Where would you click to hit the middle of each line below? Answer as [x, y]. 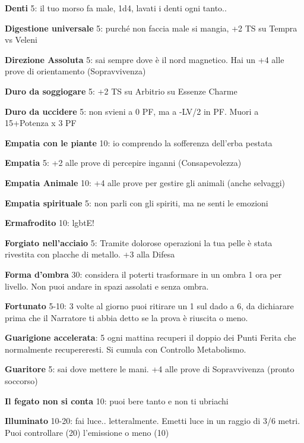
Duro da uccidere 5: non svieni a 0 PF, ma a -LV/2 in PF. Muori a [132, 111]
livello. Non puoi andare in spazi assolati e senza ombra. [107, 286]
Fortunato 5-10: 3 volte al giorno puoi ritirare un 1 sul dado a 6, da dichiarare [149, 306]
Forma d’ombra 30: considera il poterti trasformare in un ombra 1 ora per [143, 274]
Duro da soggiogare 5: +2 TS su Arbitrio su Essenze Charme [121, 91]
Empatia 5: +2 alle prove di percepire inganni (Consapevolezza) [123, 163]
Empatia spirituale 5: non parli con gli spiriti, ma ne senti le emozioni [137, 202]
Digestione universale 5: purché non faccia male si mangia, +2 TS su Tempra [151, 28]
